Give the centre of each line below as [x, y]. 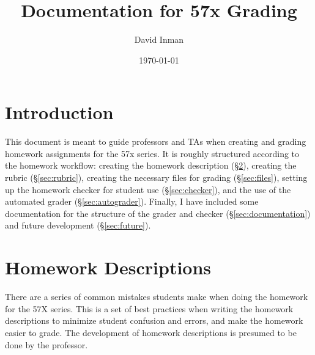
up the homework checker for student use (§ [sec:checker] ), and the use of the [148, 189]
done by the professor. [46, 344]
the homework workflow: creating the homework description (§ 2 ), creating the [151, 165]
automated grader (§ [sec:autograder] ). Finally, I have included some [132, 201]
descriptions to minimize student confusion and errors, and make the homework [154, 320]
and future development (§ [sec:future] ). [78, 225]
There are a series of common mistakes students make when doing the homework [157, 297]
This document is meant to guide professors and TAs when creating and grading [156, 141]
